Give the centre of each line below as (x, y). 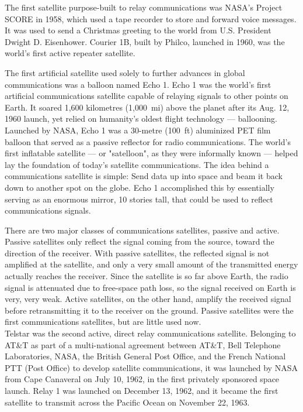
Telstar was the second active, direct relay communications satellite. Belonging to (150, 333)
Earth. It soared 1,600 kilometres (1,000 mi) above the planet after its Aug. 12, (147, 107)
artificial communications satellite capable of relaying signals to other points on (147, 96)
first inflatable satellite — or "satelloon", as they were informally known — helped (151, 153)
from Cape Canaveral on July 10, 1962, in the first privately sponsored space (142, 379)
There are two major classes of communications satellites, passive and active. (142, 230)
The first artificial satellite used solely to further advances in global (125, 72)
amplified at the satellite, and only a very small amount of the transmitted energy (151, 264)
